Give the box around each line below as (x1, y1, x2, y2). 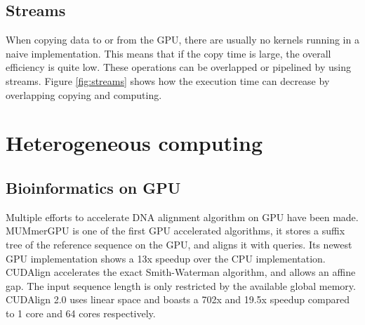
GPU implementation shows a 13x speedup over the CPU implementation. (6, 251, 326, 265)
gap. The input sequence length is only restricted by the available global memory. (6, 278, 356, 293)
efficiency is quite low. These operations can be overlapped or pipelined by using (6, 60, 351, 74)
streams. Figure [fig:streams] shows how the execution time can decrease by (6, 73, 330, 88)
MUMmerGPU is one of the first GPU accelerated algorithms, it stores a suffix (6, 223, 345, 238)
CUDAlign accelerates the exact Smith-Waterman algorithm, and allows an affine (6, 265, 356, 279)
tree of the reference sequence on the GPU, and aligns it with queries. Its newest (6, 237, 352, 251)
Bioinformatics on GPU (6, 176, 181, 198)
